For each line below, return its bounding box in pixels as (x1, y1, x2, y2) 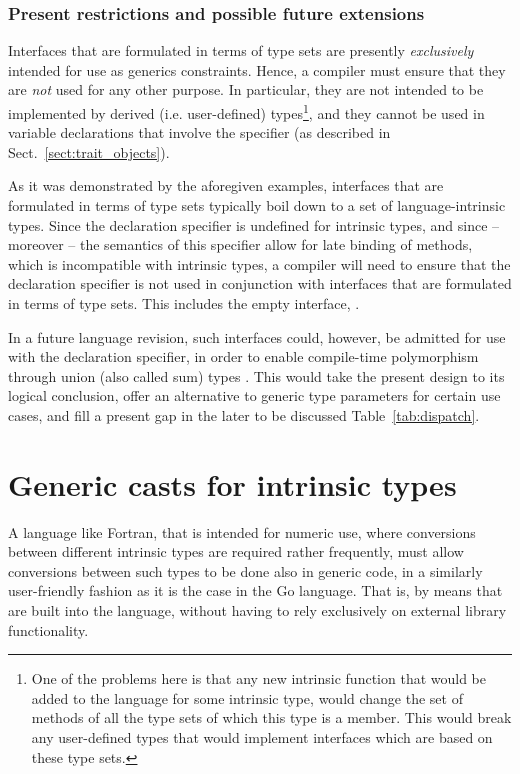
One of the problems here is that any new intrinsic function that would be (31, 668, 486, 689)
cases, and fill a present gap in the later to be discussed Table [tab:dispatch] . (8, 404, 480, 425)
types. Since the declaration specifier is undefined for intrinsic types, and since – (8, 214, 500, 235)
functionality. (8, 619, 89, 640)
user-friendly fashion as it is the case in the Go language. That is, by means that (8, 580, 503, 601)
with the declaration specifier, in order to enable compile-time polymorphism (8, 346, 479, 367)
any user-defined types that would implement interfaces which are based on (31, 727, 493, 748)
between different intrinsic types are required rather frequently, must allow (8, 541, 464, 562)
